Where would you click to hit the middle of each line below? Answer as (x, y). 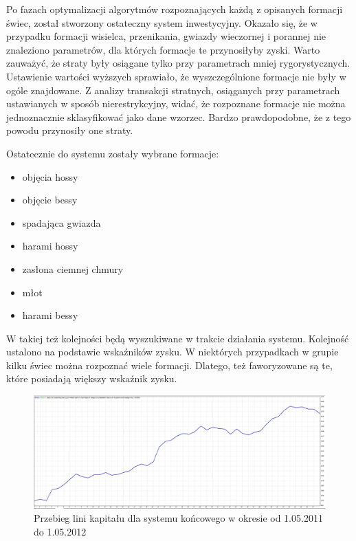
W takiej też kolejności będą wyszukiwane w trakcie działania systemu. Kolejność (178, 338)
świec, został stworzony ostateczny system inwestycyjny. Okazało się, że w (162, 22)
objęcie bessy (50, 200)
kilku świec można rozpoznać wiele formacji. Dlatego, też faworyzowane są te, (169, 365)
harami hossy (50, 246)
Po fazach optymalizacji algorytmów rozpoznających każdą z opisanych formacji (175, 9)
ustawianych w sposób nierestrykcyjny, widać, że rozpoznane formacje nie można (176, 103)
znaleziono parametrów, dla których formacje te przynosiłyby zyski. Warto (163, 49)
